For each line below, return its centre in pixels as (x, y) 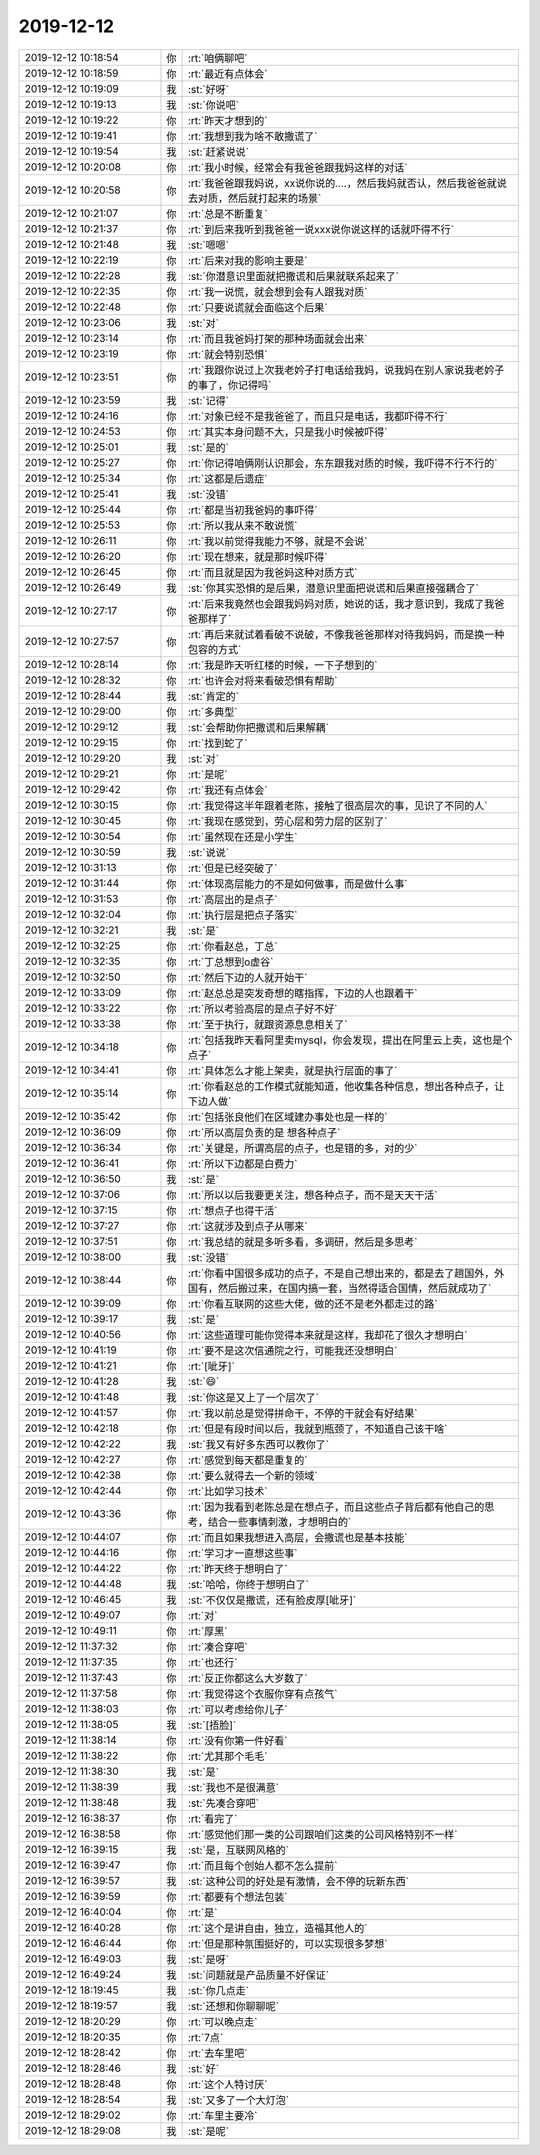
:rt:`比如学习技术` (227, 1491)
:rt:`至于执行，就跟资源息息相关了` (267, 1024)
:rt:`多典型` (212, 712)
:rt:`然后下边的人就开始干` (247, 977)
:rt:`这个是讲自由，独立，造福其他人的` (277, 1928)
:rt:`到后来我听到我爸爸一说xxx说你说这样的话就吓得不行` (321, 229)
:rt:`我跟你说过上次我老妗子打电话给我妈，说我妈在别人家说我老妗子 (346, 370)
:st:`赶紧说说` (218, 152)
